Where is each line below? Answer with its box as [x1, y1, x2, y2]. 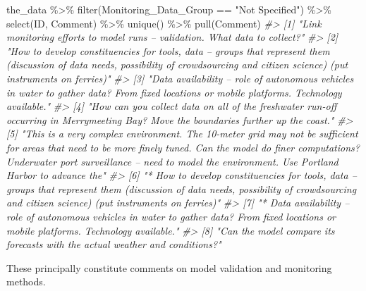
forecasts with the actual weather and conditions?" [6, 237, 221, 252]
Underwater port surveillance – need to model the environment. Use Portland [6, 154, 338, 168]
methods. [6, 274, 46, 289]
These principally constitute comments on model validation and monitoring [6, 260, 332, 275]
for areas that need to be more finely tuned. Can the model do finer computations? [6, 140, 360, 154]
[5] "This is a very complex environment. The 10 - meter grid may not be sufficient [6, 126, 358, 141]
